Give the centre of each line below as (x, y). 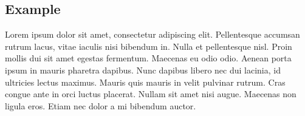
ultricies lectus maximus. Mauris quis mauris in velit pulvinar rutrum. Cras (145, 82)
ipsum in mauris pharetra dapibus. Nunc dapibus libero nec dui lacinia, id (143, 70)
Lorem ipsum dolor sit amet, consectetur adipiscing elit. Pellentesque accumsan (152, 34)
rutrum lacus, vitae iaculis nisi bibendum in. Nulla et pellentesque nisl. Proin (149, 46)
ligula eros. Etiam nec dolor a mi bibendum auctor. (101, 105)
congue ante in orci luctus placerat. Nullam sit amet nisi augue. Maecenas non (151, 94)
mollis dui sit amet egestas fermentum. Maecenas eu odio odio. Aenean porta (148, 58)
